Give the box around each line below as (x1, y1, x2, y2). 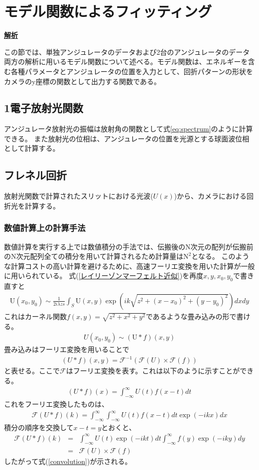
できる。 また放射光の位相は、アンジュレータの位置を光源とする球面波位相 (4, 133, 250, 143)
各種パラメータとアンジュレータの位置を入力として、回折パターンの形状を (10, 66, 253, 76)
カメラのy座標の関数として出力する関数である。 (4, 76, 161, 86)
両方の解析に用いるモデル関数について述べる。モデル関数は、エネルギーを (4, 56, 248, 67)
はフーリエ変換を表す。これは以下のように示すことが (66, 365, 240, 376)
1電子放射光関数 (4, 100, 84, 116)
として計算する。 (4, 143, 60, 153)
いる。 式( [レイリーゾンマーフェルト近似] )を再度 (45, 270, 204, 281)
